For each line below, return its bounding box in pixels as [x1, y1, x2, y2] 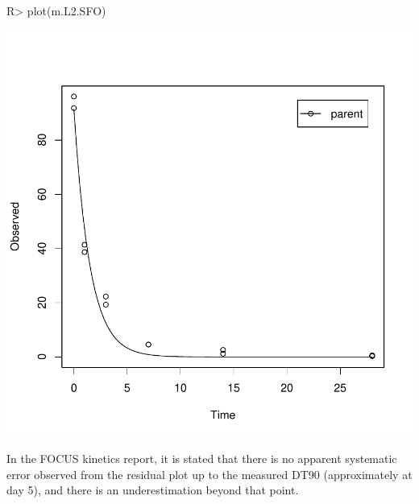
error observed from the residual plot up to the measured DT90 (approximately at [6, 465, 413, 482]
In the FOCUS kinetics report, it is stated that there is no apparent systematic [6, 450, 397, 467]
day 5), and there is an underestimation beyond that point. [6, 481, 299, 498]
